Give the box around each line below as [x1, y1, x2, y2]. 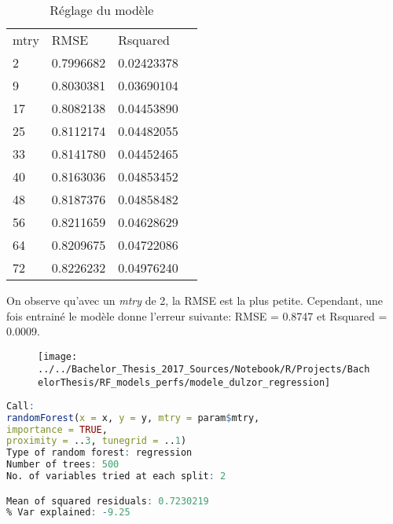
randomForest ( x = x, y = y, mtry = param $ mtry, [6, 412, 260, 423]
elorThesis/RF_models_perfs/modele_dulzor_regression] [38, 377, 331, 389]
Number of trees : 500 [6, 459, 119, 471]
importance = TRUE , [6, 423, 108, 435]
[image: [38, 350, 78, 362]
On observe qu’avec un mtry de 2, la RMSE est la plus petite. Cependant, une [6, 292, 384, 308]
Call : [6, 400, 35, 412]
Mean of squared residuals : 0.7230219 [6, 495, 209, 507]
